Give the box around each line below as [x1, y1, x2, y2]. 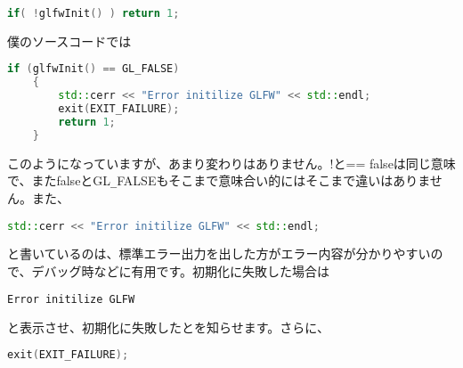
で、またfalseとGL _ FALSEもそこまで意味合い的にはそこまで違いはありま [7, 171, 430, 190]
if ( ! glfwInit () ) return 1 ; [7, 7, 180, 20]
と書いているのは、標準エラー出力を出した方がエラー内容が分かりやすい [7, 244, 431, 263]
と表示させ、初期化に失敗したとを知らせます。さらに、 [7, 317, 329, 336]
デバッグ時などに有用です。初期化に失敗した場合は [31, 262, 330, 281]
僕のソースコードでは [7, 31, 132, 50]
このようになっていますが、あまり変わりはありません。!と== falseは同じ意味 [7, 153, 456, 172]
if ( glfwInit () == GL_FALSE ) [7, 62, 180, 76]
